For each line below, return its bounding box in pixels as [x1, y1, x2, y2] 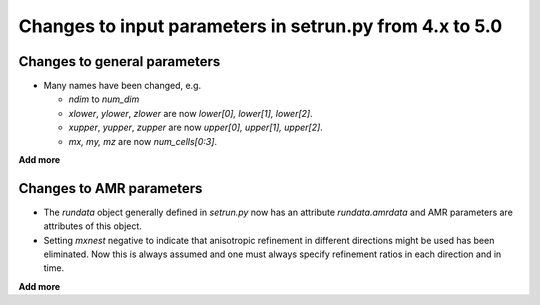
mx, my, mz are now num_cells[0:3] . [68, 135, 218, 147]
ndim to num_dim [68, 93, 140, 105]
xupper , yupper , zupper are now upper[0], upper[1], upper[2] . [68, 121, 324, 134]
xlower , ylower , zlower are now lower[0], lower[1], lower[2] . [68, 107, 314, 119]
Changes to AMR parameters [18, 180, 203, 197]
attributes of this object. [43, 220, 142, 232]
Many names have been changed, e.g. [43, 80, 202, 92]
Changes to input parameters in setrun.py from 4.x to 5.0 [18, 15, 503, 37]
